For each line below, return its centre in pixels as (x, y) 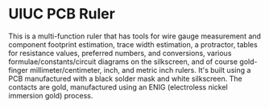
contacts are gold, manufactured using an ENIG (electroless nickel (118, 87)
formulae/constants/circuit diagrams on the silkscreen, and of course (123, 62)
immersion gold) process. (51, 95)
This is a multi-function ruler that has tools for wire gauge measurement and (135, 36)
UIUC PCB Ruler (62, 14)
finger (18, 70)
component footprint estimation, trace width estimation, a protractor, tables (133, 44)
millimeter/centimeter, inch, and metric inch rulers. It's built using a (140, 70)
